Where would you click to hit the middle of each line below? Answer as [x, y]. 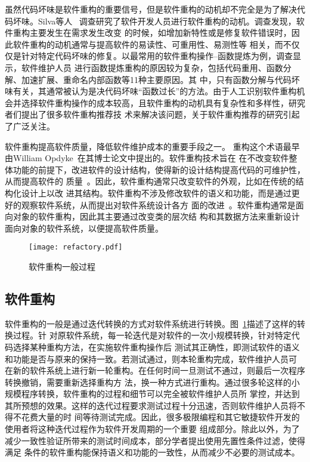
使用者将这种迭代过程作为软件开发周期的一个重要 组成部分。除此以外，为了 [152, 429]
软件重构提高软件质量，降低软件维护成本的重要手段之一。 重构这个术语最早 [152, 146]
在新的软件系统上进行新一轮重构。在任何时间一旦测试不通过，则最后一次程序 [155, 370]
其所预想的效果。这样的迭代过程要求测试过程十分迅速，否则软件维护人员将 [151, 405]
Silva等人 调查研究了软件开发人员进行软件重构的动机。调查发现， [167, 21]
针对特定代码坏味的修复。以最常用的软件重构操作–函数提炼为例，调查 [157, 56]
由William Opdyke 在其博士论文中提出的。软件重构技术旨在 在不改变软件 [147, 158]
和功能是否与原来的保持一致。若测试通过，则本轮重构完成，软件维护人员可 [151, 358]
